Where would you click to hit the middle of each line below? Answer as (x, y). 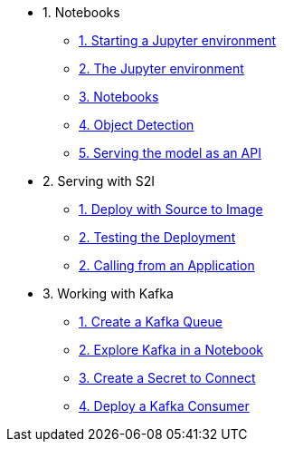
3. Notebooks (119, 97)
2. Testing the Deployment (157, 237)
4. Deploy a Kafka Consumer (164, 406)
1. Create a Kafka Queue (151, 322)
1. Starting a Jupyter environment (178, 40)
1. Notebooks (81, 12)
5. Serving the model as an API (170, 153)
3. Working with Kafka (108, 293)
